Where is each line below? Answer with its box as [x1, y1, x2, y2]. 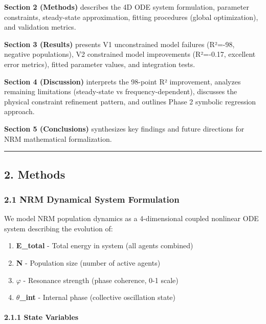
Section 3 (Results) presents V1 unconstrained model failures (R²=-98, [4, 38, 235, 49]
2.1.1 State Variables [4, 312, 79, 322]
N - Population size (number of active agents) [16, 257, 161, 268]
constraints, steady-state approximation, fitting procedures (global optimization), [4, 11, 258, 22]
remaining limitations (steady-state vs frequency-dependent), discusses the [4, 86, 237, 97]
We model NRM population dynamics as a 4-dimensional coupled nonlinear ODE [4, 213, 259, 224]
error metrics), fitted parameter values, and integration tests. [4, 58, 195, 69]
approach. [4, 106, 35, 117]
